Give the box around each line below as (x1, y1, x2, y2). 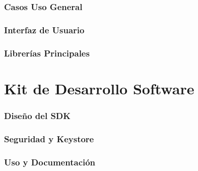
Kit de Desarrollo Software (4, 78, 194, 98)
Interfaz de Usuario (4, 23, 85, 36)
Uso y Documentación (4, 155, 96, 168)
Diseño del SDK (4, 109, 71, 122)
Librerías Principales (4, 46, 90, 59)
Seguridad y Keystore (4, 132, 94, 145)
